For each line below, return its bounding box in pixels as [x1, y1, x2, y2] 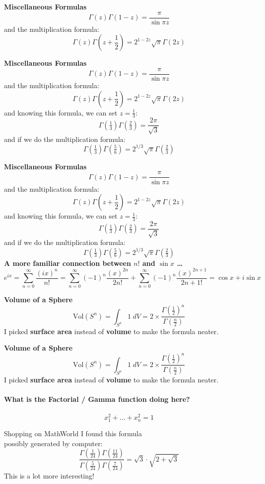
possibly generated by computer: [4, 438, 103, 448]
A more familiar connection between [4, 257, 131, 268]
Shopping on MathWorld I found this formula [4, 428, 142, 439]
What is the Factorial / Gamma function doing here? [4, 393, 190, 404]
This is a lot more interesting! [4, 471, 94, 481]
